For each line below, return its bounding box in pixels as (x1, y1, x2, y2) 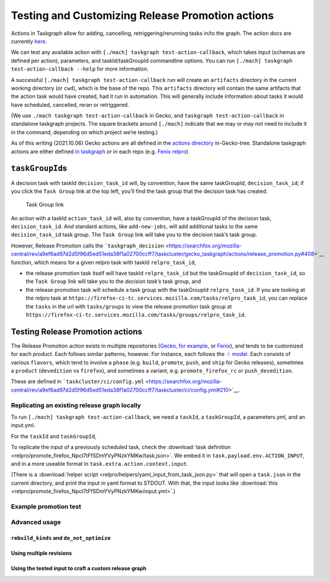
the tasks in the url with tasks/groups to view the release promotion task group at (25, 303, 232, 310)
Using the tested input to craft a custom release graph (11, 565, 147, 572)
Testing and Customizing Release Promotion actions (11, 9, 274, 22)
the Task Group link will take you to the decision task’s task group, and (25, 278, 201, 285)
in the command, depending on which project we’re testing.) (11, 128, 158, 136)
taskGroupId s (11, 163, 68, 173)
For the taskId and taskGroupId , (11, 432, 97, 440)
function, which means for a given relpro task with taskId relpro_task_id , (11, 259, 197, 266)
